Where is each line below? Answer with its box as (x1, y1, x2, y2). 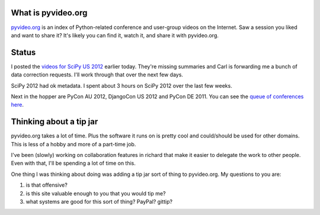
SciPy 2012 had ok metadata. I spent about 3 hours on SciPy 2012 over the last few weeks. (11, 82, 232, 89)
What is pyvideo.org (11, 8, 88, 18)
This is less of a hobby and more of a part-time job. (11, 140, 136, 147)
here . (11, 101, 24, 108)
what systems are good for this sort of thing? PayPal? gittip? (25, 198, 173, 206)
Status (11, 47, 36, 57)
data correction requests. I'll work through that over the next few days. (11, 71, 184, 78)
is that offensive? (25, 181, 68, 189)
